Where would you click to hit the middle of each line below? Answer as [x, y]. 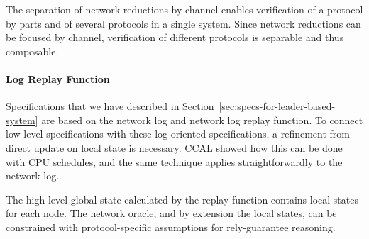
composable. [32, 51]
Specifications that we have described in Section [110, 106]
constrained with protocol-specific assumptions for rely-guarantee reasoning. [171, 227]
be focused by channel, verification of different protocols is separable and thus [175, 37]
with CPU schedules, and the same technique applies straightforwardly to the [174, 161]
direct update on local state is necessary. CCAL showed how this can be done [174, 147]
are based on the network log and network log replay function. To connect [202, 119]
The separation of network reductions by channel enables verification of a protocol [184, 9]
